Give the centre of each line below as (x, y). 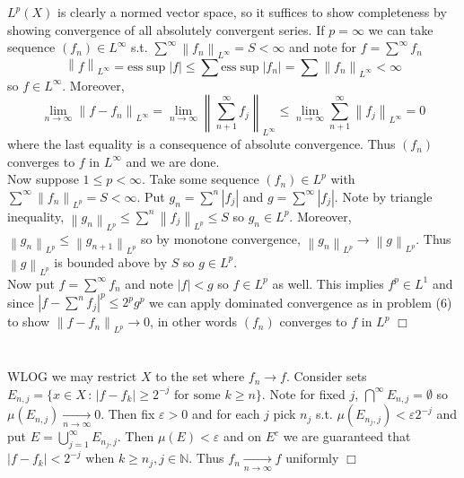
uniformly (312, 458)
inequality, (36, 216)
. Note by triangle (383, 196)
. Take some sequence (200, 179)
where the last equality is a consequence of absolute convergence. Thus (201, 144)
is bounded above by (111, 261)
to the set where (200, 376)
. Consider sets (326, 376)
